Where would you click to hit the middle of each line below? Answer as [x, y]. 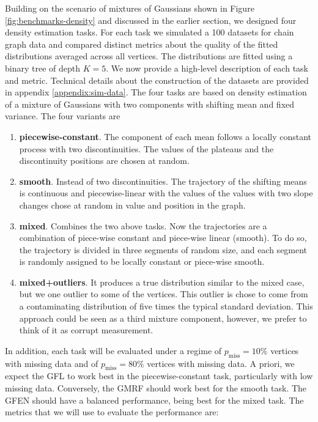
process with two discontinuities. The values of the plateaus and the [146, 148]
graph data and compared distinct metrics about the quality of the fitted [142, 44]
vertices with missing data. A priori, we [221, 363]
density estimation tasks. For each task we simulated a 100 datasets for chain [150, 32]
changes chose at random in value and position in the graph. [132, 205]
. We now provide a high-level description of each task [207, 68]
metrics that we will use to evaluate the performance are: [112, 412]
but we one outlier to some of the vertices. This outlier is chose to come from [164, 294]
